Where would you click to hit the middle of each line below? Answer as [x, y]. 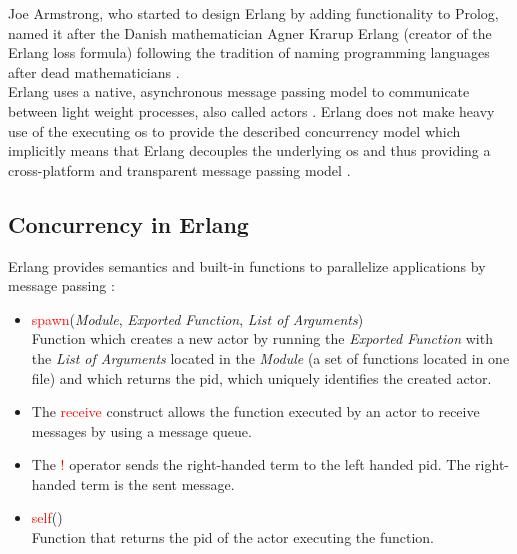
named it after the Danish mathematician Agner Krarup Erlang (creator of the [250, 32]
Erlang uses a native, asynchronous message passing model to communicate [239, 91]
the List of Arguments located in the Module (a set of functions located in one [270, 357]
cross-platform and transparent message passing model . [179, 169]
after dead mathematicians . [94, 71]
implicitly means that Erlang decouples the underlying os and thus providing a [249, 150]
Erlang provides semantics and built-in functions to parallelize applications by [247, 265]
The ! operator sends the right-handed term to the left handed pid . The [251, 464]
